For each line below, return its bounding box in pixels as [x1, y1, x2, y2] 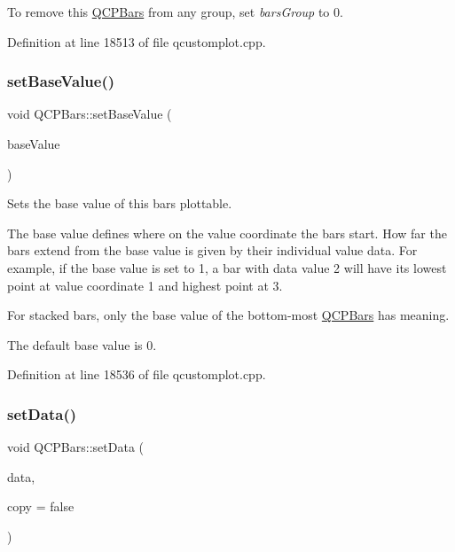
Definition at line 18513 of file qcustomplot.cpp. [7, 32, 266, 51]
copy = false [7, 497, 75, 516]
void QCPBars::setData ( [7, 438, 144, 456]
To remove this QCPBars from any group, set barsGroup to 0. [7, 3, 343, 20]
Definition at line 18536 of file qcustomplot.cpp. [7, 365, 266, 384]
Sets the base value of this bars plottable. [7, 194, 232, 213]
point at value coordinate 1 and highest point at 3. [7, 276, 283, 294]
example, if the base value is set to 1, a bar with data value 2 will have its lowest [7, 258, 447, 276]
